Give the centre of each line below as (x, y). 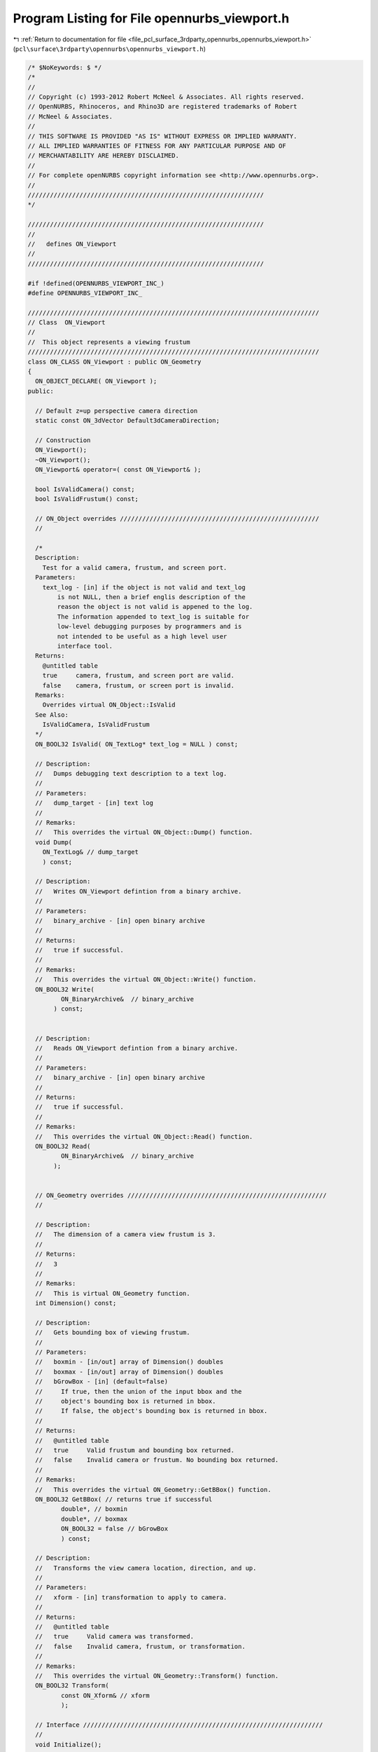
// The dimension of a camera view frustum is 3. (126, 1234)
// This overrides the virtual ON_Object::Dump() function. (144, 833)
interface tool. (85, 646)
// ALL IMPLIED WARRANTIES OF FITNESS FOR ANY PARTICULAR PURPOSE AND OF (157, 146)
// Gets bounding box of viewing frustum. (113, 1333)
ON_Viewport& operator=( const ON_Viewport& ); (118, 469)
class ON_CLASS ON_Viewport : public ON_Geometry (114, 362)
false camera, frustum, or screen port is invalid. (138, 685)
